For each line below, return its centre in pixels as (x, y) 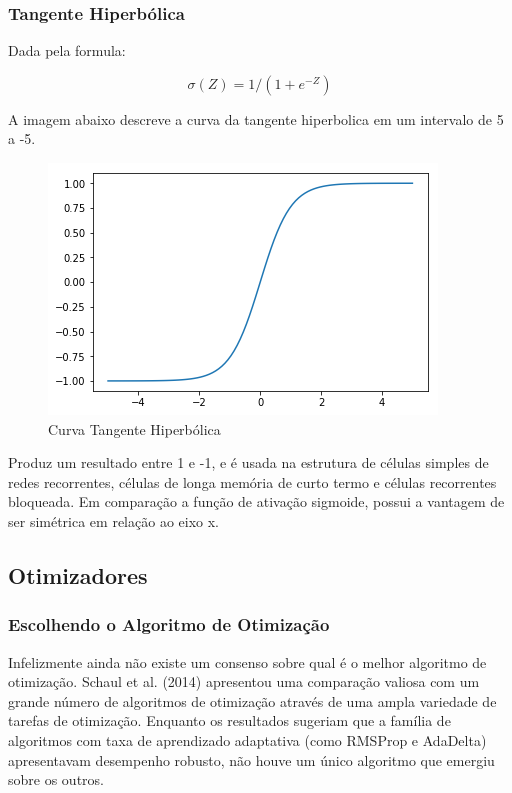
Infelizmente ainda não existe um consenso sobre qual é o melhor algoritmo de (247, 661)
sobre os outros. (56, 779)
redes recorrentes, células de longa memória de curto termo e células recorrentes (252, 481)
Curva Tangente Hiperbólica (134, 428)
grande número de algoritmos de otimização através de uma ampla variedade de (252, 700)
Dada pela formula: (67, 50)
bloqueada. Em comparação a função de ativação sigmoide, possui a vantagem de (256, 501)
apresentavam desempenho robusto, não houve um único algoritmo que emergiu (251, 759)
